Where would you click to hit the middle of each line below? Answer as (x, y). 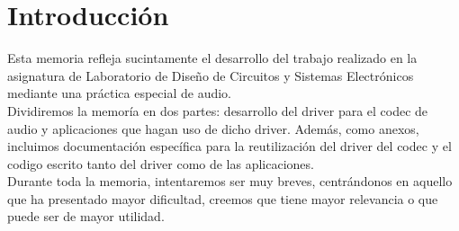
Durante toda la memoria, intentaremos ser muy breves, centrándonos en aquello (230, 181)
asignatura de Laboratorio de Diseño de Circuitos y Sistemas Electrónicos (211, 75)
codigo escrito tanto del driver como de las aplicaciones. (161, 163)
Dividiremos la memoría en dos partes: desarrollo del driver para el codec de (218, 110)
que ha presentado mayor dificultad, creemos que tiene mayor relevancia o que (223, 198)
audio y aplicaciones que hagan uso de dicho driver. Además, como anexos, (213, 128)
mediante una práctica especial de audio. (120, 93)
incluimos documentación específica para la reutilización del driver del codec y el (229, 146)
